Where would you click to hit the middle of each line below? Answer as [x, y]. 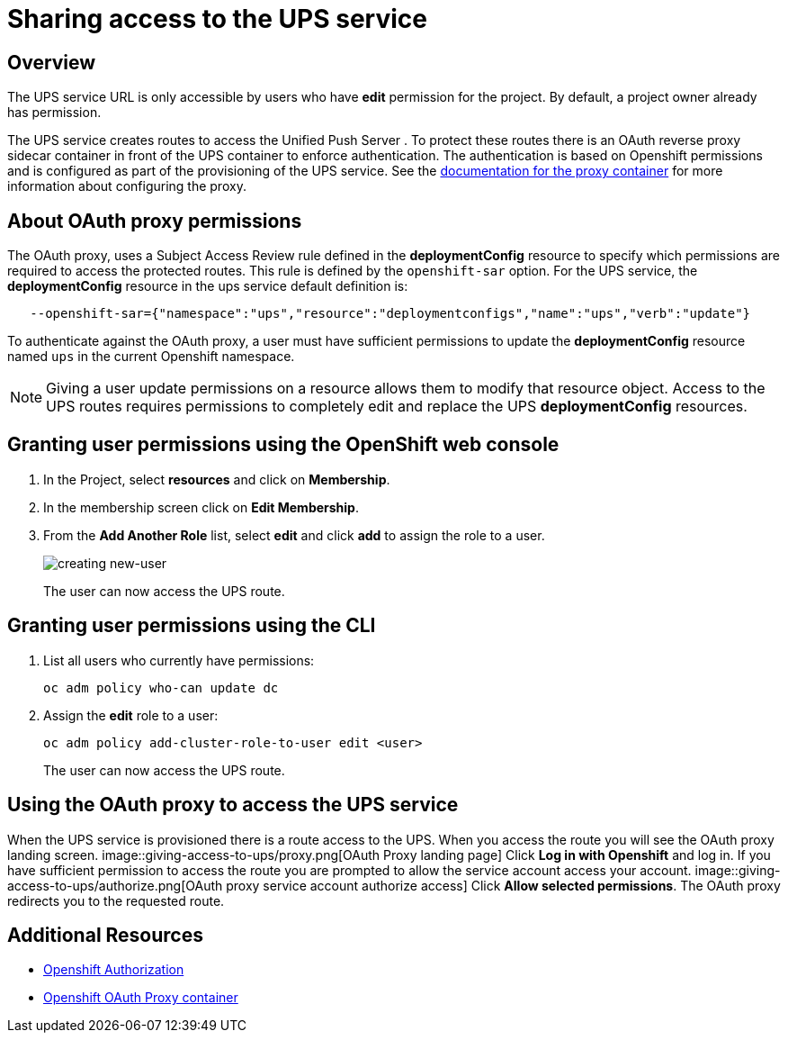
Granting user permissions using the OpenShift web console [283, 445]
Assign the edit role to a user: [131, 715]
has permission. [54, 113]
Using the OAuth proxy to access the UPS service [233, 805]
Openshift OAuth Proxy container [141, 998]
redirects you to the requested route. [116, 900]
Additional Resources [105, 935]
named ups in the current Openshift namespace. [151, 357]
